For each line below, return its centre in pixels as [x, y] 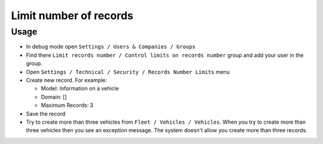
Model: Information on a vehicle [80, 88]
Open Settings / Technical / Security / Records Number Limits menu [128, 72]
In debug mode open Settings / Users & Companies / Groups [111, 47]
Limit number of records [72, 16]
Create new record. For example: [66, 80]
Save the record [46, 114]
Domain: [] [54, 97]
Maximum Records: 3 [67, 105]
